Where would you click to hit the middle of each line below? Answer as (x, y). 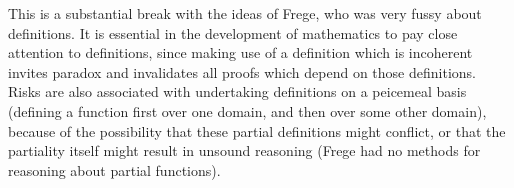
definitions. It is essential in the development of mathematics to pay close (233, 32)
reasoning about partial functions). (114, 169)
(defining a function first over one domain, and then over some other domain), (247, 110)
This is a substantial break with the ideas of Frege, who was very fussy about (245, 13)
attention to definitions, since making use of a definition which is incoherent (240, 52)
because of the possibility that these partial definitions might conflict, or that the (257, 130)
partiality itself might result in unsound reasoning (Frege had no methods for (244, 150)
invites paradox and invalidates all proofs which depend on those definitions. (242, 71)
